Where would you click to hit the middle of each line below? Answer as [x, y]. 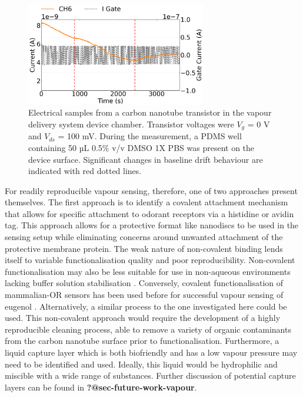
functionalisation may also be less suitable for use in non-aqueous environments [148, 271]
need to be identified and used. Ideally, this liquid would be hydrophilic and [141, 364]
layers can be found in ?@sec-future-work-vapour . [101, 387]
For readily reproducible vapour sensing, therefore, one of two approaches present [151, 190]
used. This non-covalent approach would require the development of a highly [143, 318]
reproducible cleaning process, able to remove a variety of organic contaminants [148, 329]
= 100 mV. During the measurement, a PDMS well [150, 136]
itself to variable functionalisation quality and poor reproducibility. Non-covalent [150, 260]
